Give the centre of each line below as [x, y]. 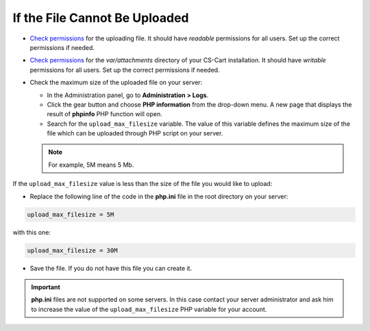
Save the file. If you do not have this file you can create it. [111, 268]
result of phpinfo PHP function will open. [104, 114]
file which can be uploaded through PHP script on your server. [135, 133]
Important [46, 287]
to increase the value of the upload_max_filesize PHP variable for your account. [149, 309]
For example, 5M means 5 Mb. [91, 165]
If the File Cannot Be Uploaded [101, 18]
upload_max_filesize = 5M [71, 214]
